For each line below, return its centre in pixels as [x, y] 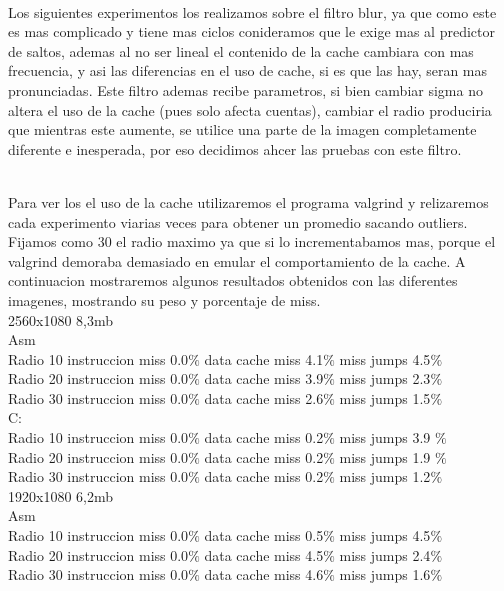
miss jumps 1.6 [385, 574]
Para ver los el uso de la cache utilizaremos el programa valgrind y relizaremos [248, 201]
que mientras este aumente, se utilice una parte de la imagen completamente [242, 129]
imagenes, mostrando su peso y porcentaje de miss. [164, 299]
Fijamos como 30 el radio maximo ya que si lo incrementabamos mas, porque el [252, 241]
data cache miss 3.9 [264, 378]
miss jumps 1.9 [385, 456]
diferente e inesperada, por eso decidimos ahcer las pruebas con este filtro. [235, 148]
